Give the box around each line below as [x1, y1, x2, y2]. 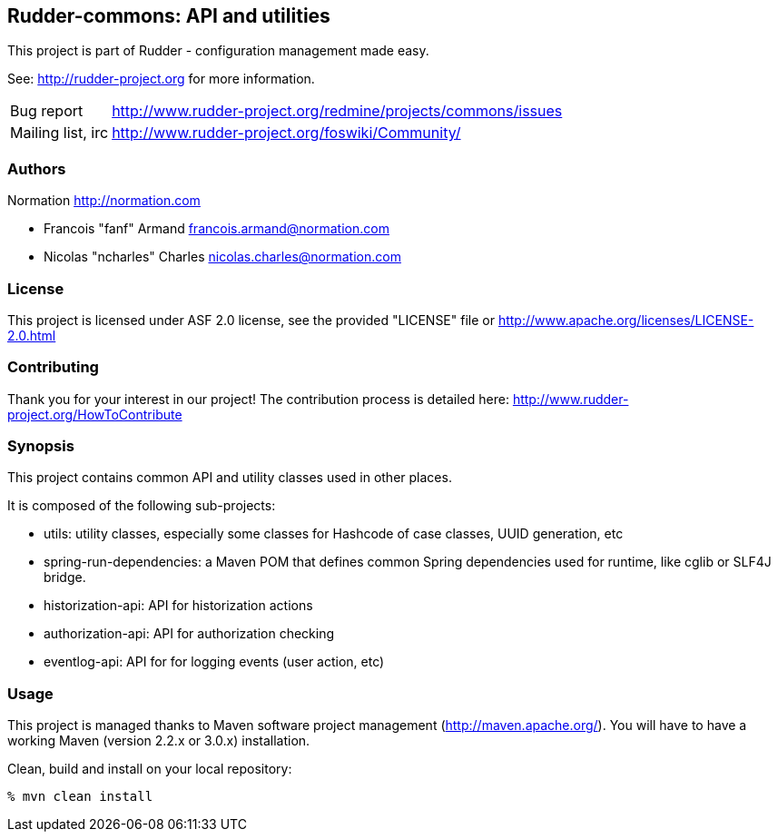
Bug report [10, 102, 84, 121]
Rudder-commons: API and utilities [7, 5, 330, 27]
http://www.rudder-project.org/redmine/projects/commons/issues [112, 102, 563, 121]
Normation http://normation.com [7, 192, 201, 209]
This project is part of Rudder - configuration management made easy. [7, 43, 429, 59]
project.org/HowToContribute [7, 406, 182, 422]
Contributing [7, 358, 99, 377]
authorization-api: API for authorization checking [44, 626, 335, 642]
